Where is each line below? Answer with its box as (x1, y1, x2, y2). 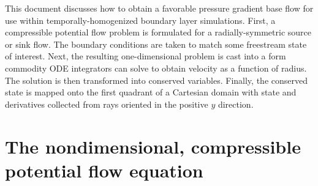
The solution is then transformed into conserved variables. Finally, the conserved (5, 73, 308, 86)
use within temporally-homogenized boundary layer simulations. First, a (5, 13, 276, 26)
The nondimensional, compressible (5, 133, 301, 158)
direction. (218, 97, 254, 110)
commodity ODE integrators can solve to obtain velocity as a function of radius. (5, 61, 307, 74)
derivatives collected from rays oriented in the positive (5, 97, 208, 110)
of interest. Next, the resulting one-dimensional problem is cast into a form (5, 50, 286, 62)
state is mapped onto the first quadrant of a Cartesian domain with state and (5, 86, 297, 99)
